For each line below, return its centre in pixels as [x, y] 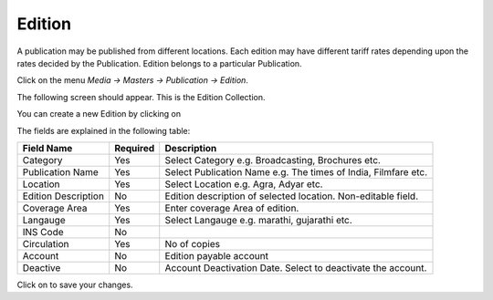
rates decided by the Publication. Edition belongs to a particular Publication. [159, 63]
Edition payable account [217, 255]
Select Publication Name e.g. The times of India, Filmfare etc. [296, 171]
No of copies [193, 243]
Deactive [42, 267]
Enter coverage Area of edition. [232, 208]
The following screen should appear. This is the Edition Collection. [141, 97]
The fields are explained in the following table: [104, 130]
